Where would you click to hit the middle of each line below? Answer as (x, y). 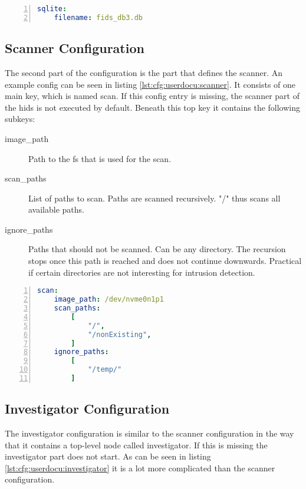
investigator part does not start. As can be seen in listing (108, 456)
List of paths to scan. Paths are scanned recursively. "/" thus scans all (154, 198)
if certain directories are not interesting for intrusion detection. (142, 272)
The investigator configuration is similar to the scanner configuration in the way (149, 433)
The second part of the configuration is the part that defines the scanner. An (144, 72)
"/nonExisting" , (119, 334)
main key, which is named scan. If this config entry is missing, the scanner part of (152, 96)
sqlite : (52, 9)
